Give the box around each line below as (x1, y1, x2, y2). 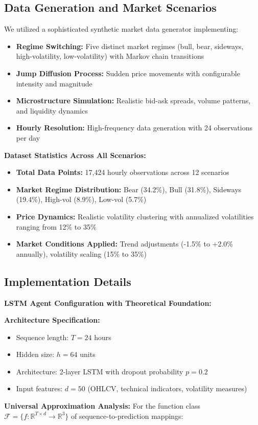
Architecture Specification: (4, 315, 100, 325)
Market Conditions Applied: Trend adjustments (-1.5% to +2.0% (16, 238, 233, 249)
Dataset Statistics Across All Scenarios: (4, 149, 146, 160)
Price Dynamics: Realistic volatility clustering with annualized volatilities (16, 211, 254, 221)
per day (16, 132, 40, 143)
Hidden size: (16, 349, 55, 360)
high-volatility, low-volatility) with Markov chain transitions (16, 51, 204, 61)
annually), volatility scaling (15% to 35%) (16, 248, 147, 259)
